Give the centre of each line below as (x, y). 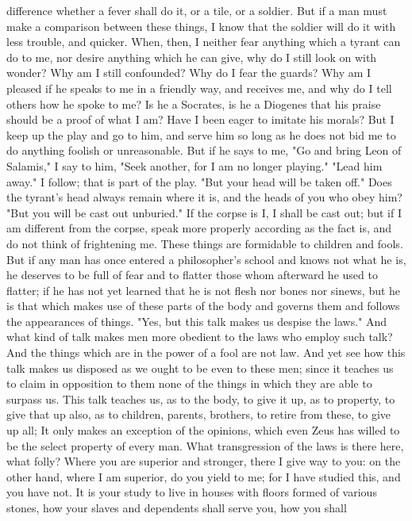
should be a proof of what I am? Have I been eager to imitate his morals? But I (200, 119)
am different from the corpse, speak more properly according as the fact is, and (199, 228)
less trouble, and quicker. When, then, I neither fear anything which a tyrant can (204, 42)
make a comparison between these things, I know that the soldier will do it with (201, 26)
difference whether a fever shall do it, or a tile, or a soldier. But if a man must (197, 10)
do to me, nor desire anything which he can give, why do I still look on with (192, 57)
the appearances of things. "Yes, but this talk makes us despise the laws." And (197, 321)
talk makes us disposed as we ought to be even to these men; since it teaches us (200, 368)
